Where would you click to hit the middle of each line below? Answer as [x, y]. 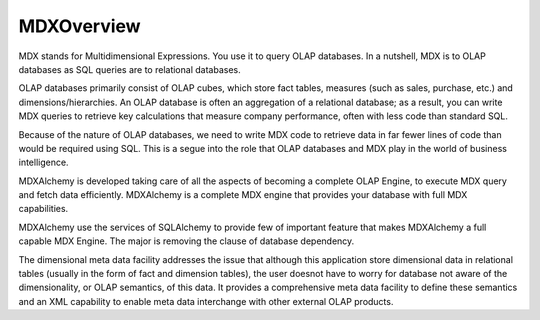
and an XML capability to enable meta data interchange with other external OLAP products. [206, 301]
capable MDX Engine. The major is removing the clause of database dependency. [186, 241]
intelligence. [43, 162]
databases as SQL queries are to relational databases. [129, 69]
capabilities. [43, 209]
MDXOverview [79, 26]
